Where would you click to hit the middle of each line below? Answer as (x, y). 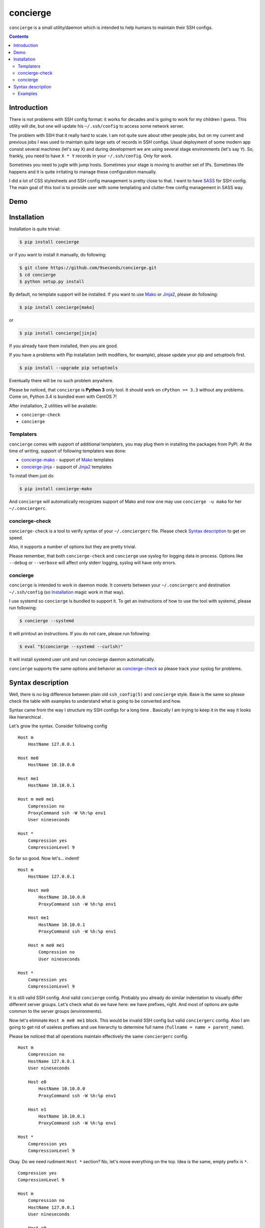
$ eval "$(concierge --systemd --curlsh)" (71, 647)
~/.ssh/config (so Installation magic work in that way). (67, 592)
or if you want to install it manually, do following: (58, 255)
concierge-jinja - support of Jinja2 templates (66, 467)
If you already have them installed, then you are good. (64, 346)
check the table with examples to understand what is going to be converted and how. (95, 701)
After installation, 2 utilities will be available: (53, 406)
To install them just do (31, 476)
